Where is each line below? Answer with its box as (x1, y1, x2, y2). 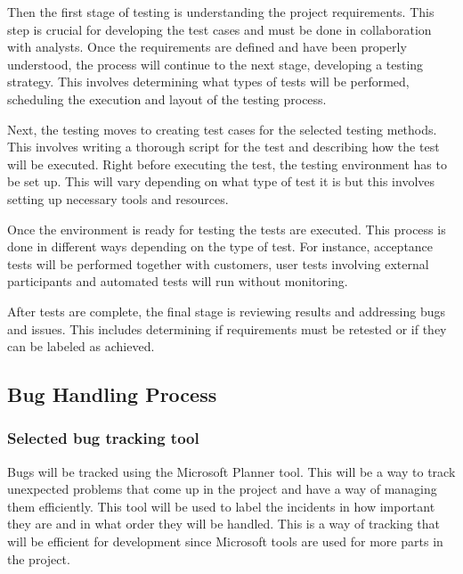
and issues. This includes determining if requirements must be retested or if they (7, 319, 447, 338)
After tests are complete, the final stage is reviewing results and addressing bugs (7, 301, 446, 320)
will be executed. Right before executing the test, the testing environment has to (7, 154, 447, 173)
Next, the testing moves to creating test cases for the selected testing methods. (7, 119, 437, 138)
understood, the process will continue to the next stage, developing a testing (7, 54, 424, 73)
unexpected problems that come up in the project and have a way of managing (7, 480, 437, 498)
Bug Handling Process (7, 381, 217, 408)
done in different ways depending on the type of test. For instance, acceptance (7, 237, 434, 256)
